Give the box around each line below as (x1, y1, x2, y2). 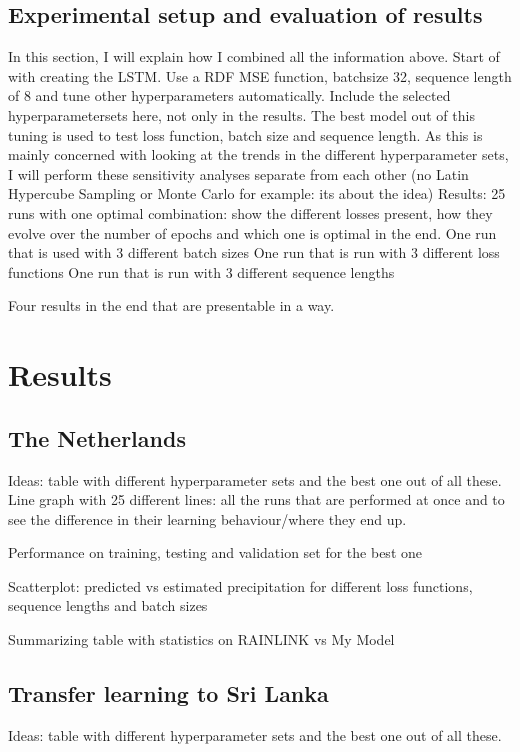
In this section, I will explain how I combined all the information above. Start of (8, 46, 500, 67)
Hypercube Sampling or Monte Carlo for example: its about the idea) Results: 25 (8, 183, 506, 204)
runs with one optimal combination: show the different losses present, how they (8, 202, 493, 223)
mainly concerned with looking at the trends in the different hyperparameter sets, (8, 144, 509, 165)
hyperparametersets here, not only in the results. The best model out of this (8, 104, 475, 125)
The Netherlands (8, 422, 186, 453)
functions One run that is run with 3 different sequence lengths (8, 261, 395, 282)
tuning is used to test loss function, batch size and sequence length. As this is (8, 124, 483, 145)
